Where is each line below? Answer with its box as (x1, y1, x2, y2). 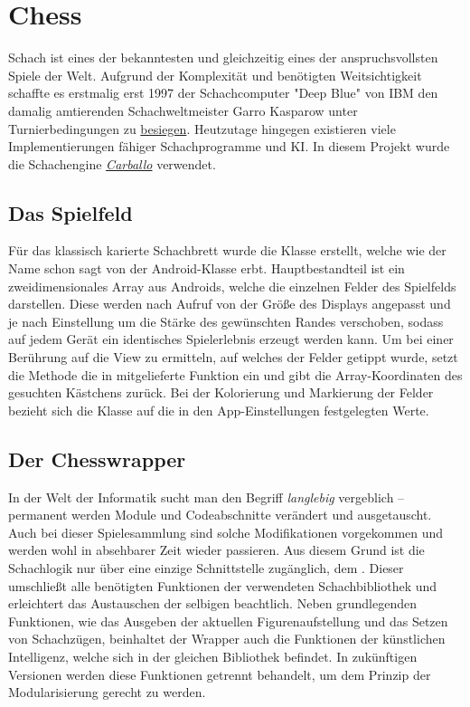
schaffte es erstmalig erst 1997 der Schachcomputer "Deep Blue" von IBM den (8, 83, 438, 102)
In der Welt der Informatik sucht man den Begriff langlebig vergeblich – (8, 487, 405, 506)
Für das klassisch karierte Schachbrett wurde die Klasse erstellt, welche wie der (8, 241, 446, 260)
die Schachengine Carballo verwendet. (8, 154, 216, 173)
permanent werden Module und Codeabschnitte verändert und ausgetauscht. (8, 505, 432, 524)
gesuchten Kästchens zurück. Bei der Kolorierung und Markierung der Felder (8, 383, 434, 402)
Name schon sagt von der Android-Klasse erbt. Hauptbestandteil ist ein (8, 259, 405, 278)
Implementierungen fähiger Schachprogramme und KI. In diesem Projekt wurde (8, 137, 450, 156)
